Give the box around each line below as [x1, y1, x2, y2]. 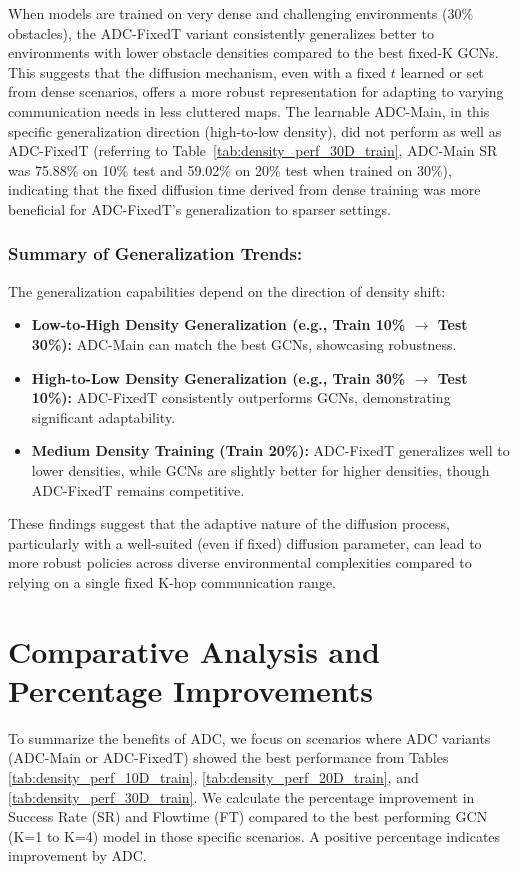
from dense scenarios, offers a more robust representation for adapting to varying [8, 81, 504, 102]
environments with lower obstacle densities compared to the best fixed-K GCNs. [8, 42, 499, 63]
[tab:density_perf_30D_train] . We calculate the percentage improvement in [8, 786, 475, 807]
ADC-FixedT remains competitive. [31, 479, 245, 500]
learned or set [400, 61, 484, 82]
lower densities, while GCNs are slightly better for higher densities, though [31, 459, 490, 480]
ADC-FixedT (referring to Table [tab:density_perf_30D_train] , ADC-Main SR [8, 140, 498, 161]
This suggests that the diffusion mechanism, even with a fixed [8, 61, 387, 82]
